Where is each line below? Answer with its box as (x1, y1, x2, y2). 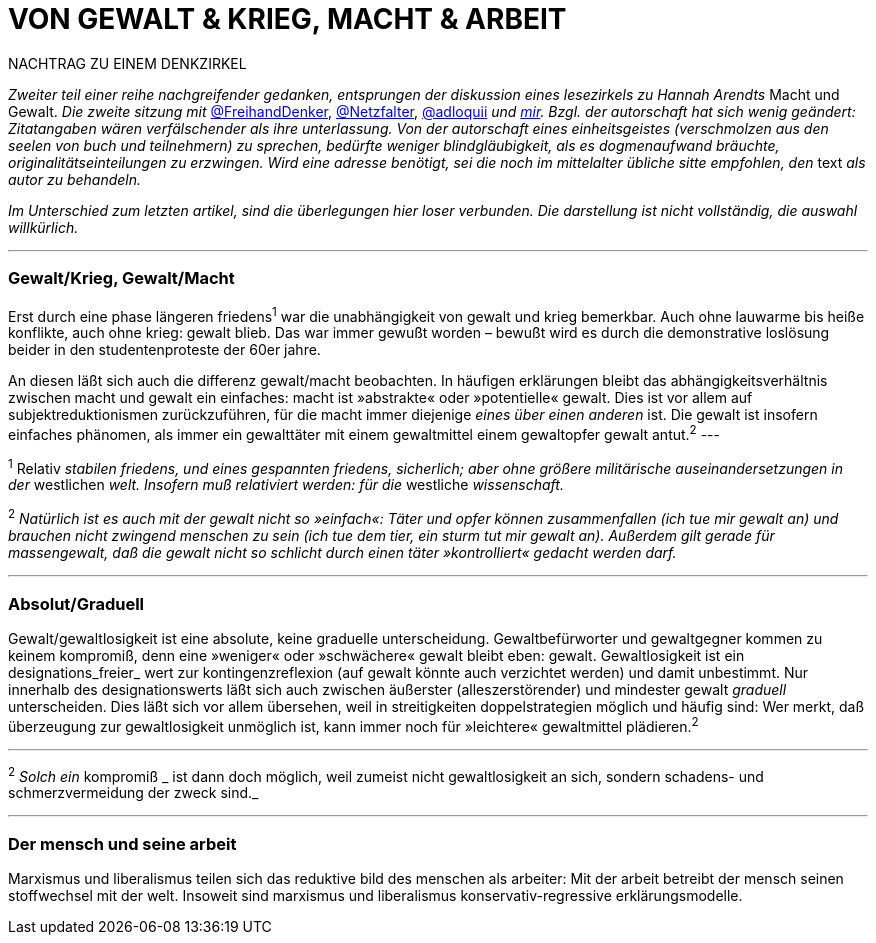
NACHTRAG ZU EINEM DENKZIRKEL (8, 54, 247, 72)
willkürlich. (8, 218, 79, 236)
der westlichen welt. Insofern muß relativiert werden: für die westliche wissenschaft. (8, 476, 564, 494)
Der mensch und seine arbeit (8, 833, 237, 854)
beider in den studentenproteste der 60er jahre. (8, 341, 321, 359)
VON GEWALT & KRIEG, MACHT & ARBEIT (8, 2, 567, 36)
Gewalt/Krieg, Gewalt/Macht (8, 268, 235, 289)
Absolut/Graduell (8, 593, 145, 614)
